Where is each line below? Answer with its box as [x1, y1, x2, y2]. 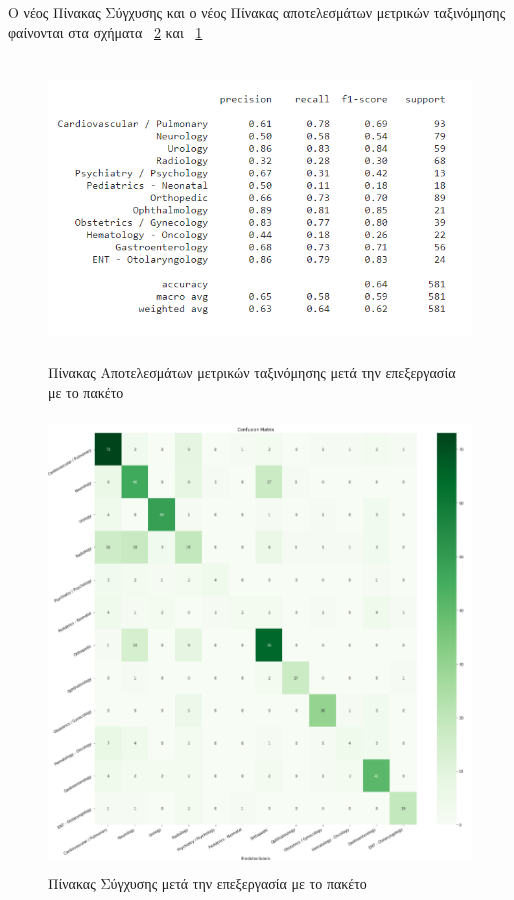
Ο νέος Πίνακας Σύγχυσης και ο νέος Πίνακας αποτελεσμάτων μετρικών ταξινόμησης [8, 2, 506, 22]
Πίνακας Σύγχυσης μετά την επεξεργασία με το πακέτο [48, 873, 367, 894]
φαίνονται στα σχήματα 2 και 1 [8, 21, 203, 42]
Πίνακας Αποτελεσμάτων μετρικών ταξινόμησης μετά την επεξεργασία [48, 362, 456, 383]
